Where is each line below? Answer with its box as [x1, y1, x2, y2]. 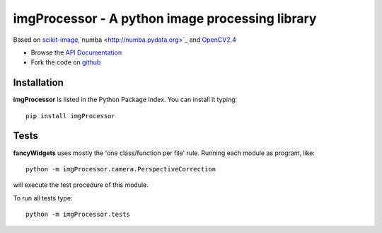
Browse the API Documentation [30, 48, 122, 57]
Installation [13, 76, 64, 89]
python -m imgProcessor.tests [25, 210, 131, 219]
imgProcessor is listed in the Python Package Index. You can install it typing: [13, 96, 238, 104]
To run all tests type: [13, 193, 73, 202]
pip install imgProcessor [25, 112, 116, 120]
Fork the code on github [30, 58, 101, 67]
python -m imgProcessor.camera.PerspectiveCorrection [25, 165, 216, 173]
